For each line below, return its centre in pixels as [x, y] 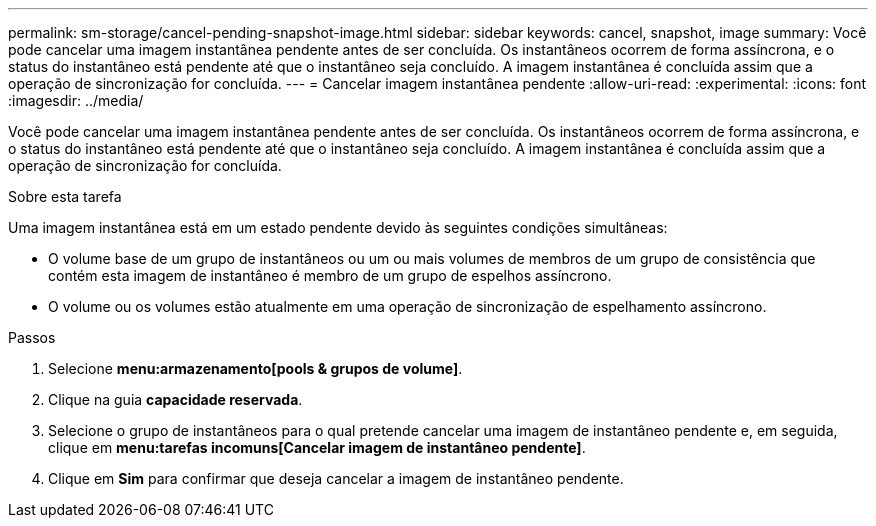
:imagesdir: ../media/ [76, 100]
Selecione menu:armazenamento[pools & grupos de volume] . [255, 368]
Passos [32, 337]
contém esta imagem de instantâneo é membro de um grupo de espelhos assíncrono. [330, 275]
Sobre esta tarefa [65, 196]
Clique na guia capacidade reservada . [175, 399]
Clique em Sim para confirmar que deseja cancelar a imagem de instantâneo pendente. [336, 478]
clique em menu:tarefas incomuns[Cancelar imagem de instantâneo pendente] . [317, 447]
